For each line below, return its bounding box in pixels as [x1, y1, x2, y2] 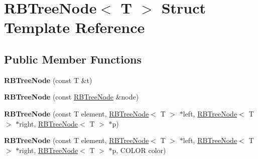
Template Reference [4, 17, 145, 37]
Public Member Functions [4, 51, 142, 66]
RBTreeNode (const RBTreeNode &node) [4, 91, 139, 102]
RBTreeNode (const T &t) [4, 74, 92, 85]
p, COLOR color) [112, 144, 166, 155]
